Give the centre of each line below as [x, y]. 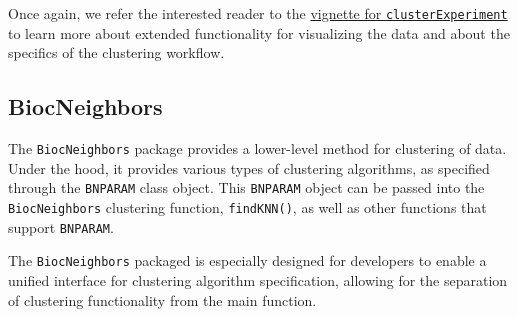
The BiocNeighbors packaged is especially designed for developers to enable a [247, 260]
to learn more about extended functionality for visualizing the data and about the [259, 32]
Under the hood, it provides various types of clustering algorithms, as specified [249, 167]
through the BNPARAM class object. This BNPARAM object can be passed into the [246, 187]
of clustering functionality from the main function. [162, 299]
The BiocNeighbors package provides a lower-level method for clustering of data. [257, 148]
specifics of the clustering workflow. [116, 52]
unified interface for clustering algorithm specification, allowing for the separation [258, 279]
